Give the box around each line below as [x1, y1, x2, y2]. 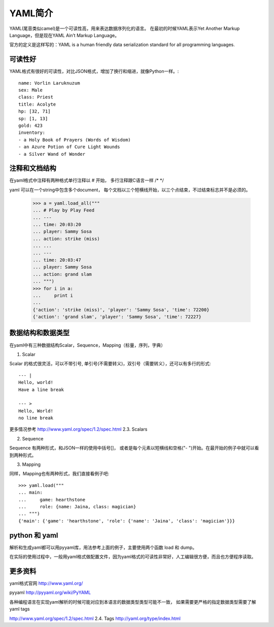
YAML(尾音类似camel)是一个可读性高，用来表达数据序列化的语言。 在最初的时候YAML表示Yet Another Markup [9, 25, 240, 31]
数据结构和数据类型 [9, 329, 70, 337]
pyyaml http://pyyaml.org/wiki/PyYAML [9, 589, 91, 596]
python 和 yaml [9, 531, 58, 540]
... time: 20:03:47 [32, 257, 81, 263]
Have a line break [18, 387, 64, 393]
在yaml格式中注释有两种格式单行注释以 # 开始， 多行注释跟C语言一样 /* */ [9, 178, 164, 184]
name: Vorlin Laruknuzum [18, 80, 80, 86]
